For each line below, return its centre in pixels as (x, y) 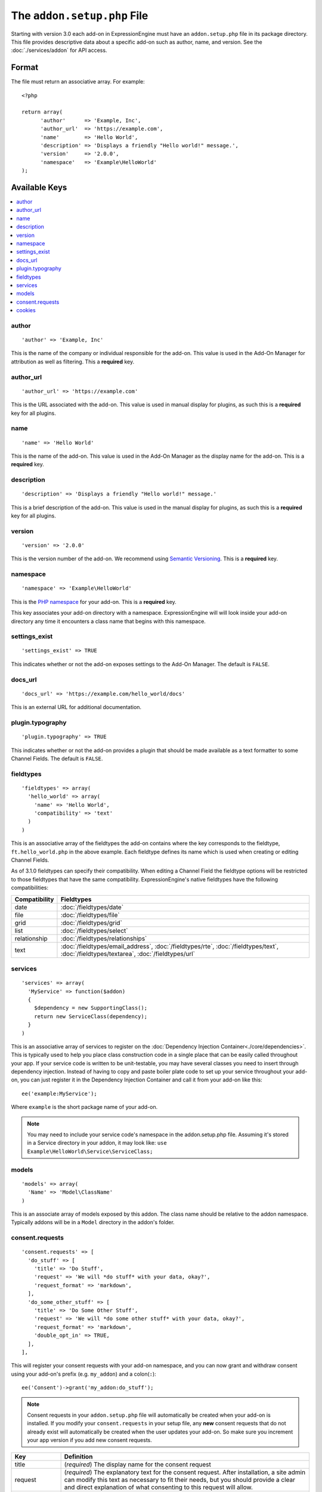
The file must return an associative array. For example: (78, 82)
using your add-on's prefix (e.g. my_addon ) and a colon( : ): (83, 1374)
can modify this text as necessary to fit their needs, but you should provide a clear (179, 1480)
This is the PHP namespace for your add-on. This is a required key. (94, 602)
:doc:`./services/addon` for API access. (59, 50)
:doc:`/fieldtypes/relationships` (104, 938)
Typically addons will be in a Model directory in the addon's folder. (93, 1222)
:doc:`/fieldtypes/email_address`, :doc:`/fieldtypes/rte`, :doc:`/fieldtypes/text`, (170, 946)
